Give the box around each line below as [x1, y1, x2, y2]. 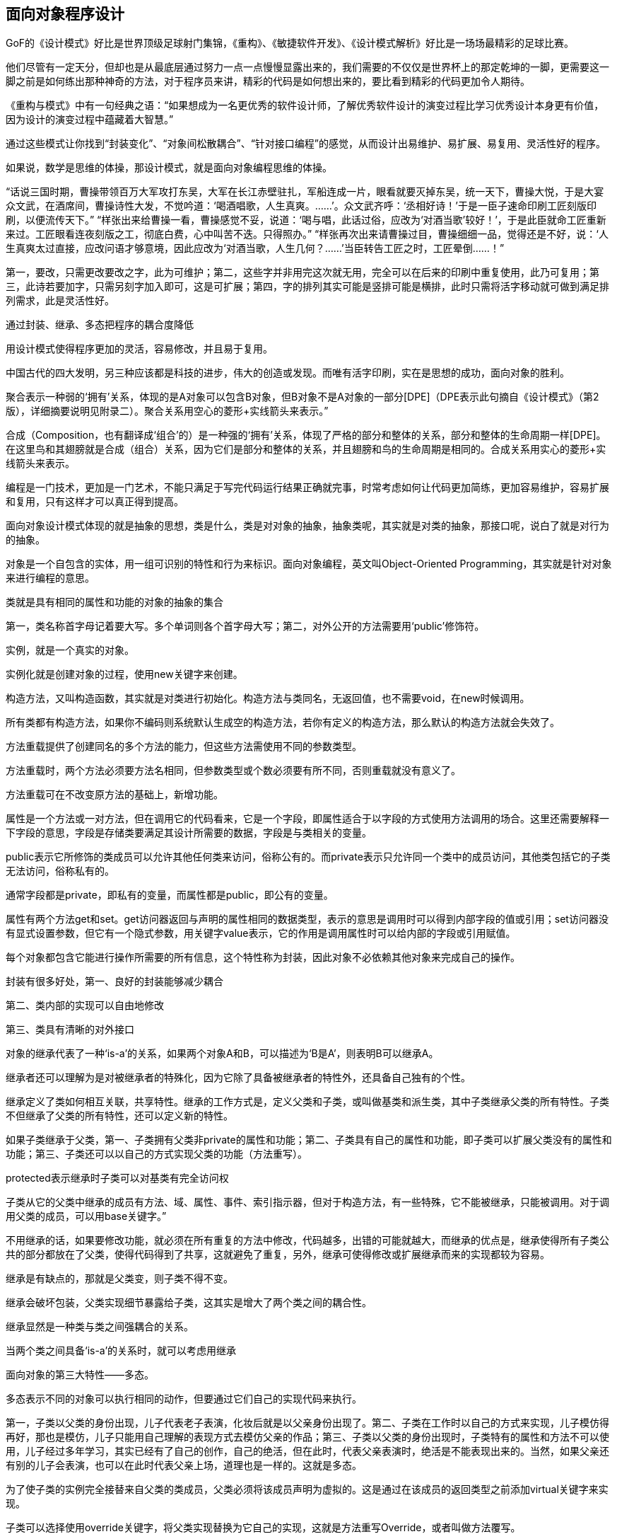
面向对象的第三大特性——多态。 [6, 1368, 154, 1381]
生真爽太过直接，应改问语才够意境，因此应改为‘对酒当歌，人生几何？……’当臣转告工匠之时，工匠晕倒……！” [6, 242, 505, 255]
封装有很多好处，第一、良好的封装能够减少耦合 [6, 975, 223, 988]
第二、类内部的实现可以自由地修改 [6, 999, 164, 1012]
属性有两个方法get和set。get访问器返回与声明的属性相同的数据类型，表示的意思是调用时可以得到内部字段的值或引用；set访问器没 [6, 913, 609, 926]
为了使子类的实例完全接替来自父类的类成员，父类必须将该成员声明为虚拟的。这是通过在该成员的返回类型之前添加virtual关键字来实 [6, 1483, 609, 1496]
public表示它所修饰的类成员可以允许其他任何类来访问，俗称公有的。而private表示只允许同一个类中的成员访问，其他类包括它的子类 [6, 851, 611, 863]
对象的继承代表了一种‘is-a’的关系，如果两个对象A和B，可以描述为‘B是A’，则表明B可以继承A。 [6, 1047, 439, 1060]
